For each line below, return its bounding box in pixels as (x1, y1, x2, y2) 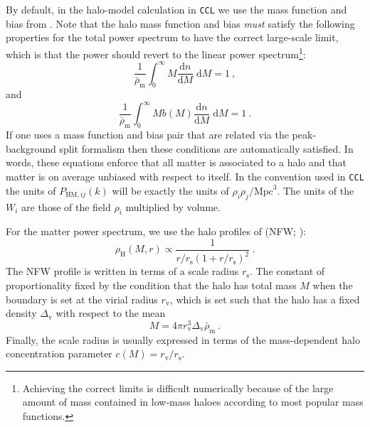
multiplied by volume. (125, 199, 221, 214)
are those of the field (21, 199, 111, 214)
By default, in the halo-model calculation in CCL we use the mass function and (6, 2, 347, 16)
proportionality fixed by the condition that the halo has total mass (6, 277, 297, 292)
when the (312, 277, 353, 292)
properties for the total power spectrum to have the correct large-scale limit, (6, 30, 339, 45)
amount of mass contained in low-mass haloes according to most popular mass (22, 394, 364, 409)
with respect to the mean (55, 306, 166, 320)
